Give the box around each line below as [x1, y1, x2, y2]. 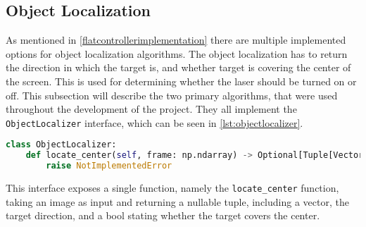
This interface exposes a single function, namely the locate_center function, [6, 180, 339, 195]
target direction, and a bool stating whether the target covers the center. [6, 208, 320, 223]
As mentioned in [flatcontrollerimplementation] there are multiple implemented [6, 32, 346, 47]
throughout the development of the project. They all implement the [6, 102, 297, 116]
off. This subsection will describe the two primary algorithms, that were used [6, 87, 338, 102]
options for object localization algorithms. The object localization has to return [6, 46, 348, 61]
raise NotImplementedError [46, 161, 172, 171]
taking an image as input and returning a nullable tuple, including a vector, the [6, 194, 349, 209]
